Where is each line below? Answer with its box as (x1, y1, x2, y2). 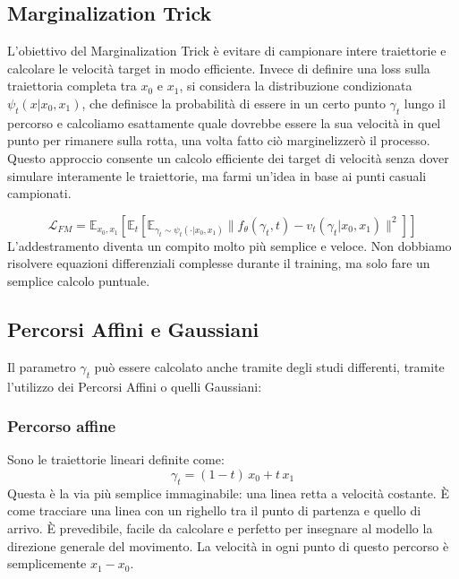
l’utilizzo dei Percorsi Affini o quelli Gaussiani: (7, 376, 262, 395)
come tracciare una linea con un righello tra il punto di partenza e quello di (7, 501, 421, 520)
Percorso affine (7, 415, 116, 437)
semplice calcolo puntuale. (7, 271, 150, 289)
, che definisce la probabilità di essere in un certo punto (81, 93, 386, 112)
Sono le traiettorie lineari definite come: (7, 450, 225, 469)
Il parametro (7, 357, 76, 376)
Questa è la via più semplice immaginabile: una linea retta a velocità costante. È (7, 483, 449, 502)
